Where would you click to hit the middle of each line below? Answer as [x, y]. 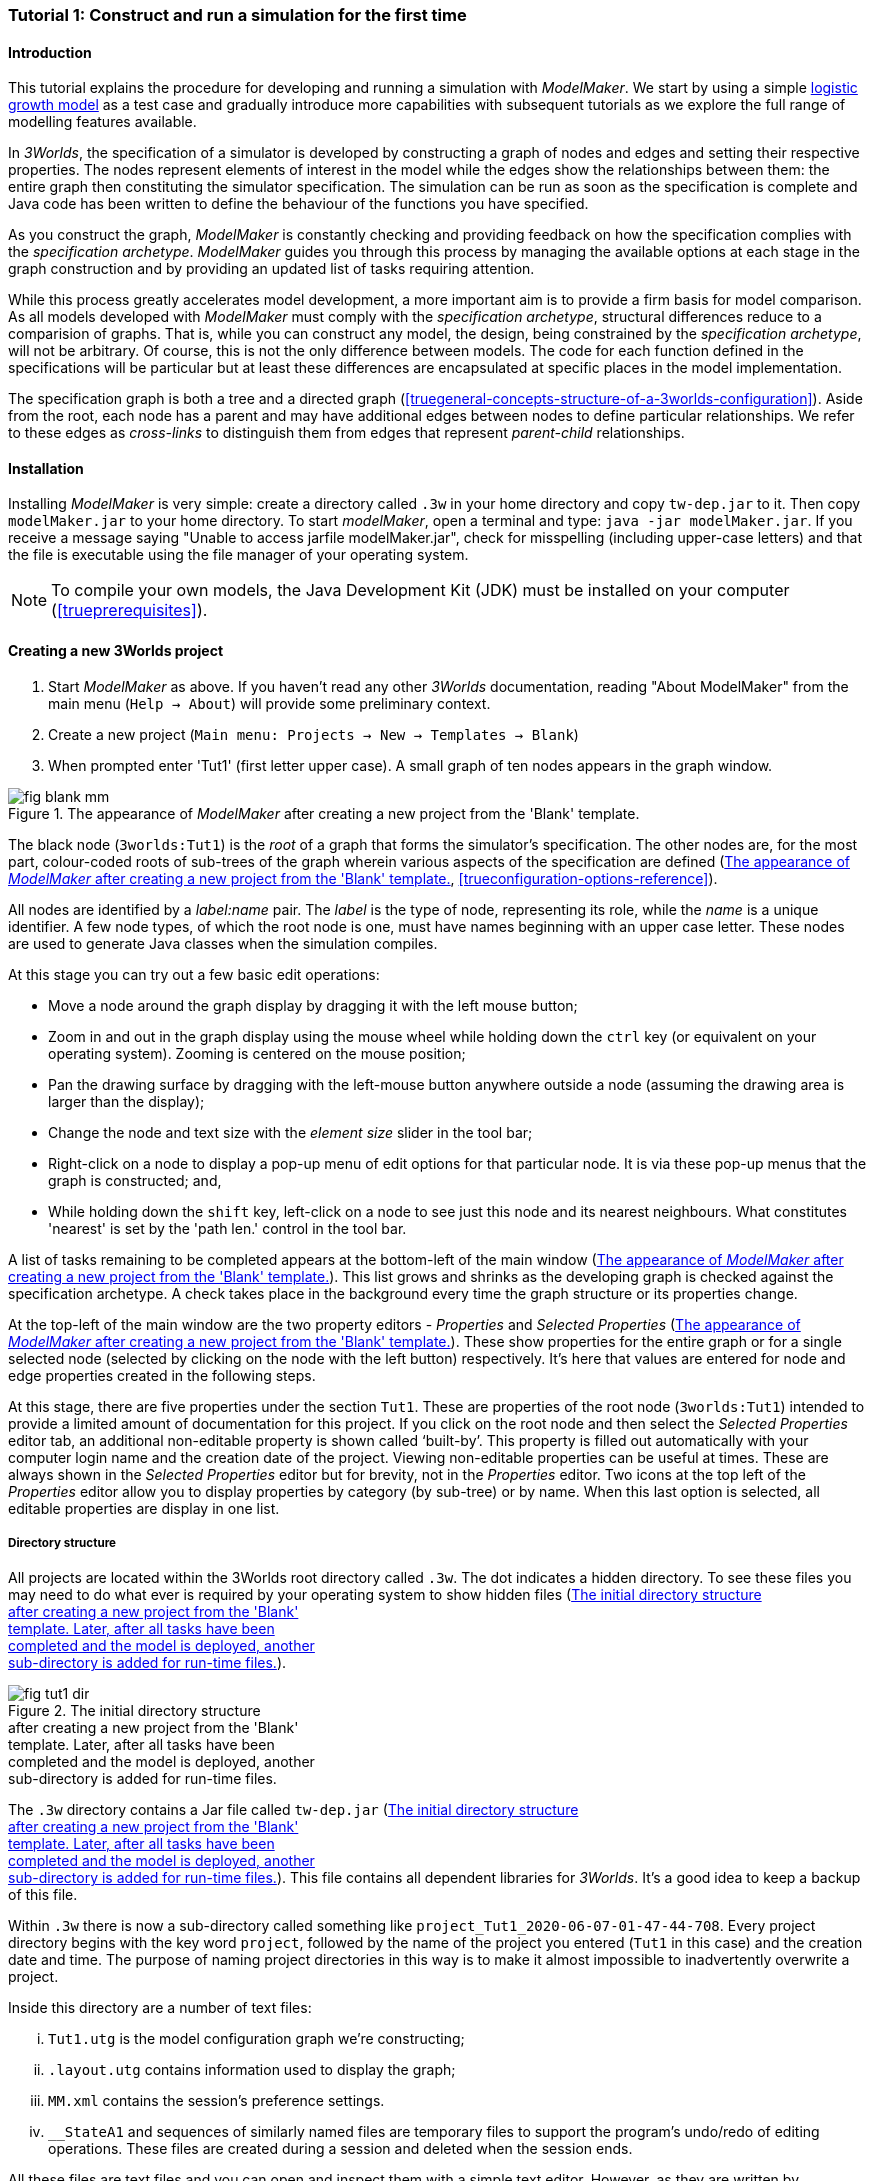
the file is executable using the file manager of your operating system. [238, 555]
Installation [46, 468]
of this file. [43, 1895]
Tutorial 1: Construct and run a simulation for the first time [237, 15]
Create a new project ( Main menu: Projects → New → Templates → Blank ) [313, 734]
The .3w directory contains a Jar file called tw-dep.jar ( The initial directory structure [293, 1810]
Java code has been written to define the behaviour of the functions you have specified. [298, 204]
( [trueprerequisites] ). [129, 610]
